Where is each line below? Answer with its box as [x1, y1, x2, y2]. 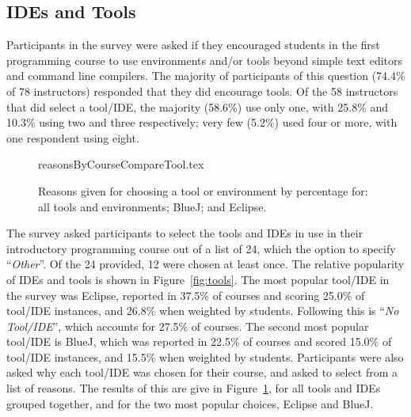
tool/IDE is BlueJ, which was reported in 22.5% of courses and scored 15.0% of [6, 333, 392, 350]
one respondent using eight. [6, 129, 139, 146]
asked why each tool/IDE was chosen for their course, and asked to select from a [6, 364, 398, 381]
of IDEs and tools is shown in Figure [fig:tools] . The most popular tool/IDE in [6, 271, 390, 287]
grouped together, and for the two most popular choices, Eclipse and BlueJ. [6, 395, 374, 411]
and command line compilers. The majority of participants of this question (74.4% [6, 67, 405, 84]
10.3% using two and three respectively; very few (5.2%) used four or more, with [6, 114, 398, 131]
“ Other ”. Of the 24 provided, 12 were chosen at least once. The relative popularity [6, 256, 405, 272]
